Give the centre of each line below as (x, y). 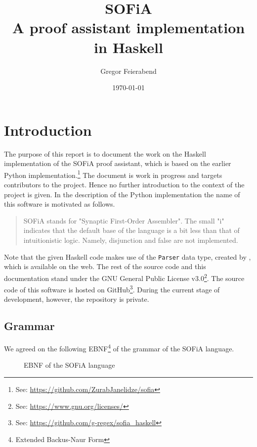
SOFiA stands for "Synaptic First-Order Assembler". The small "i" (124, 220)
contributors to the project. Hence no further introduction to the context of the (124, 185)
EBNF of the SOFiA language (69, 365)
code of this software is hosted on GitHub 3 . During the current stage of (112, 289)
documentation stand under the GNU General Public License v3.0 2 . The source (124, 277)
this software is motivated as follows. (60, 204)
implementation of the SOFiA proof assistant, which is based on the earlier (118, 163)
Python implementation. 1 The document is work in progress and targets (113, 174)
